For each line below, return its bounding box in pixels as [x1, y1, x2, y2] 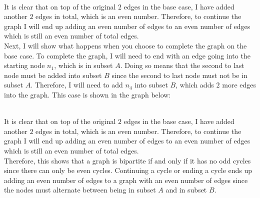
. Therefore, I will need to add [30, 79, 123, 90]
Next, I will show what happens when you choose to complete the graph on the [4, 40, 247, 50]
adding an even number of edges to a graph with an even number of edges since [4, 174, 248, 185]
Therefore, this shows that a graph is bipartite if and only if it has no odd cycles [4, 155, 251, 165]
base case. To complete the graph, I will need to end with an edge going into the [4, 50, 250, 60]
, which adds [175, 79, 214, 90]
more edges [222, 79, 256, 90]
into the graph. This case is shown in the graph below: [4, 89, 171, 99]
